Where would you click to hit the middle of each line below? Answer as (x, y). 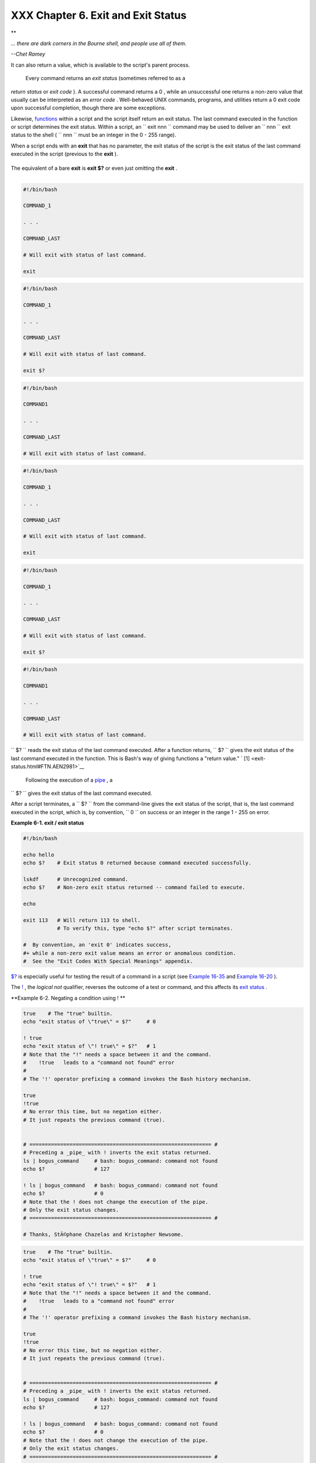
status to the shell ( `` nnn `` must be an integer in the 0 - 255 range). (94, 135)
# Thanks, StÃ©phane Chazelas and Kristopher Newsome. (103, 1234)
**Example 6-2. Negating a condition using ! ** (68, 998)
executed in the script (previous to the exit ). (64, 154)
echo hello (39, 855)
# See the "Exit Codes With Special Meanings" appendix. (108, 961)
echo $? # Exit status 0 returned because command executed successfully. (137, 863)
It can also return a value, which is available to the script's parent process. (100, 65)
